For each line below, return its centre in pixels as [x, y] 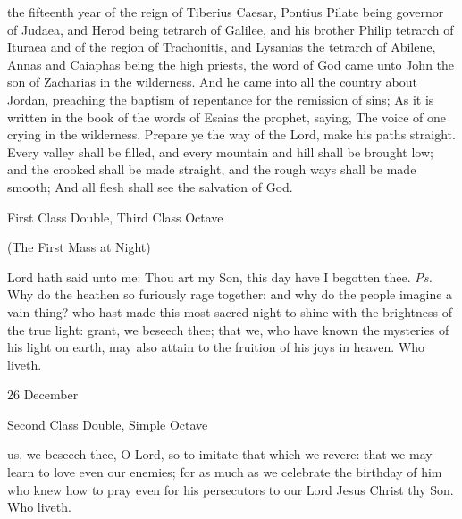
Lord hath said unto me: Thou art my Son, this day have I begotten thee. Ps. [220, 276]
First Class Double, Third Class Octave [115, 217]
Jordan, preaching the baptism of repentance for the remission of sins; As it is [221, 99]
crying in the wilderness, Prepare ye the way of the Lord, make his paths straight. [231, 134]
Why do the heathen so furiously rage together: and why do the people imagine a [230, 294]
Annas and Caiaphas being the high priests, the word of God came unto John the [231, 64]
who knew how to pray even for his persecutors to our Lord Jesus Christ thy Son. [231, 489]
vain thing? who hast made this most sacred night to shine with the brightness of [230, 311]
